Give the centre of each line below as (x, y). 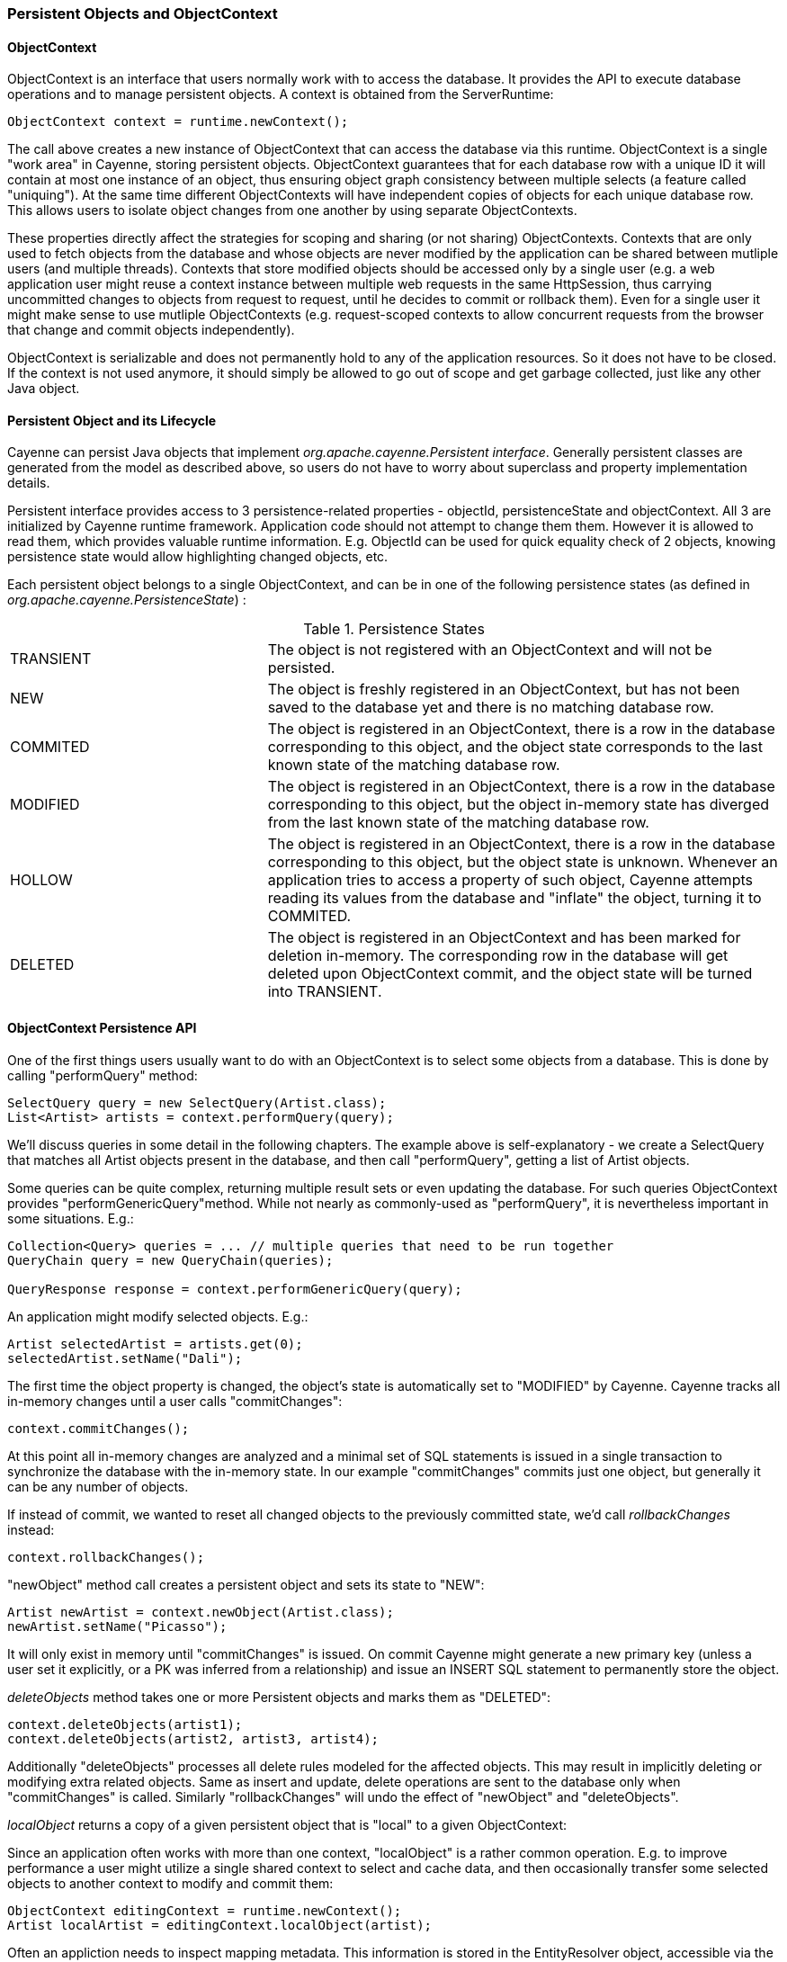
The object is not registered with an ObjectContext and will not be (490, 650)
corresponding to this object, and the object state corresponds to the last (515, 747)
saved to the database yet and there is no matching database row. (491, 708)
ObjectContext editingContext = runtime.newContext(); (205, 1910)
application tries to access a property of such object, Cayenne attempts (510, 880)
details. (29, 483)
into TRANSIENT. (325, 992)
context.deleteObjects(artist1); (125, 1724)
